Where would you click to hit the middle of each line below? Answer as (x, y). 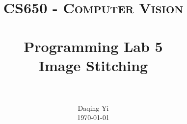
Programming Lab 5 (93, 46)
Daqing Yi (93, 108)
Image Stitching (93, 65)
